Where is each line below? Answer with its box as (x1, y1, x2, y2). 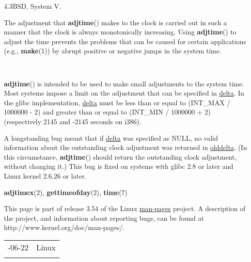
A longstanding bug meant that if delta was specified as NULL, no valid (4, 132, 218, 143)
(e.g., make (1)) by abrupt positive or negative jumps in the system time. (4, 46, 221, 56)
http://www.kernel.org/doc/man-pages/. (4, 222, 125, 232)
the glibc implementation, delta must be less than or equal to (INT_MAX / (4, 97, 231, 107)
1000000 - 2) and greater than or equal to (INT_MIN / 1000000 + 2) (4, 107, 211, 117)
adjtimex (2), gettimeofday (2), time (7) (4, 187, 128, 197)
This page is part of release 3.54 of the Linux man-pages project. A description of (4, 203, 246, 213)
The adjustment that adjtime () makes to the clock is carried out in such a (4, 17, 227, 27)
